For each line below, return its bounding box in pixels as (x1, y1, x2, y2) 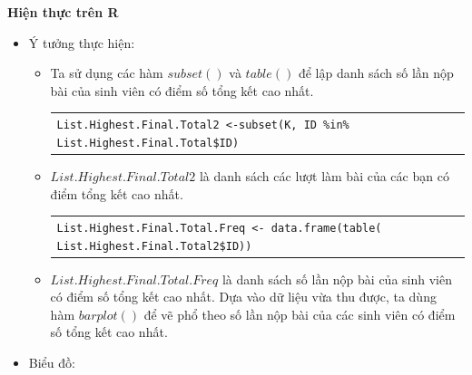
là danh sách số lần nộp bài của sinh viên (221, 269, 452, 288)
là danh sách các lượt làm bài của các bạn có (199, 166, 449, 185)
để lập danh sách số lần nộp (298, 63, 454, 82)
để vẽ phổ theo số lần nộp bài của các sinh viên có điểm (143, 304, 456, 323)
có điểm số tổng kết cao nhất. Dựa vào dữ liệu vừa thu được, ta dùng (50, 287, 437, 306)
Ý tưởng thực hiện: (28, 33, 135, 52)
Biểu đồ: (28, 353, 75, 372)
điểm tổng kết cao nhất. (50, 184, 183, 203)
